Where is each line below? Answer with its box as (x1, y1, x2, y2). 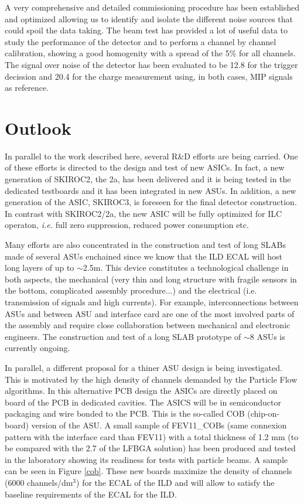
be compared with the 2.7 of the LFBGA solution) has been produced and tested (5, 442, 296, 454)
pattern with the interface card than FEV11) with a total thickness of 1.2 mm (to (5, 430, 299, 442)
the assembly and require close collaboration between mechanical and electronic (5, 319, 291, 331)
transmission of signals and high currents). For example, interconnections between (5, 296, 299, 308)
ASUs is (257, 330, 285, 342)
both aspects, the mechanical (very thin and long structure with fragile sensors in (5, 273, 297, 285)
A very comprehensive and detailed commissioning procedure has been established (5, 1, 300, 13)
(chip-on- (247, 407, 280, 420)
